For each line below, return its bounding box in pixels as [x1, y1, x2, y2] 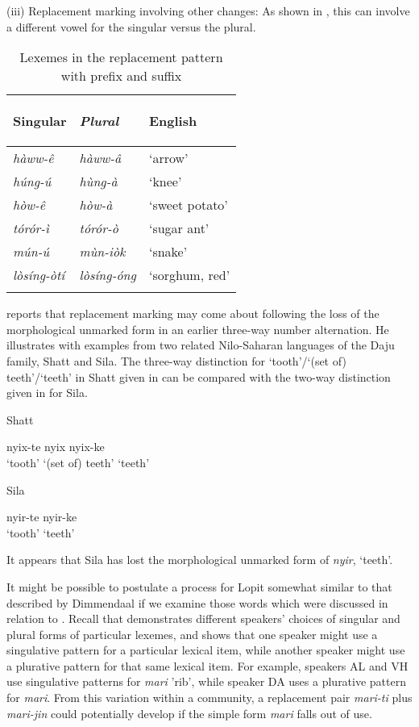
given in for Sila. [6, 384, 88, 401]
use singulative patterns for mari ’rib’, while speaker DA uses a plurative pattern [6, 673, 407, 690]
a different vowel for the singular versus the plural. [6, 18, 256, 35]
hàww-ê [13, 148, 54, 168]
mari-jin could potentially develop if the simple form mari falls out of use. [6, 704, 372, 721]
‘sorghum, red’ [148, 265, 230, 285]
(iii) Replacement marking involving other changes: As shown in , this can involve [6, 2, 410, 19]
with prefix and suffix [60, 66, 182, 86]
